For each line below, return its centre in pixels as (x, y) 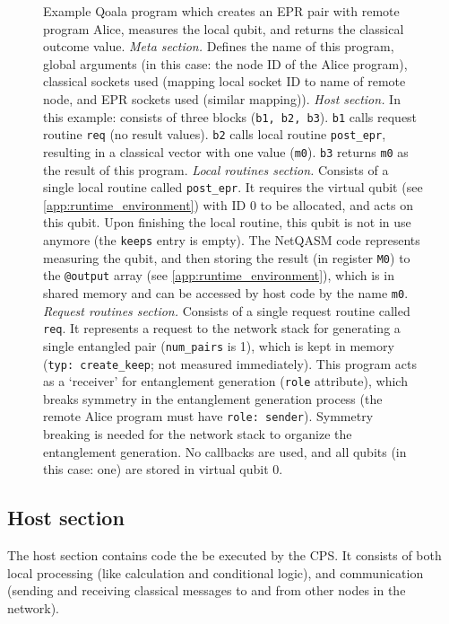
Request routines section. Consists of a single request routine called (227, 310)
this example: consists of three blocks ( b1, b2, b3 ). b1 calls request (230, 116)
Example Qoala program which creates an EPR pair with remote (221, 11)
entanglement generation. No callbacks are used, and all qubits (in (225, 451)
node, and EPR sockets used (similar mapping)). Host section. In (222, 98)
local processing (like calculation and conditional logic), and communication (216, 572)
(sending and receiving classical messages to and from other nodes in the (207, 590)
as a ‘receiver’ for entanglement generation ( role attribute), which (225, 381)
